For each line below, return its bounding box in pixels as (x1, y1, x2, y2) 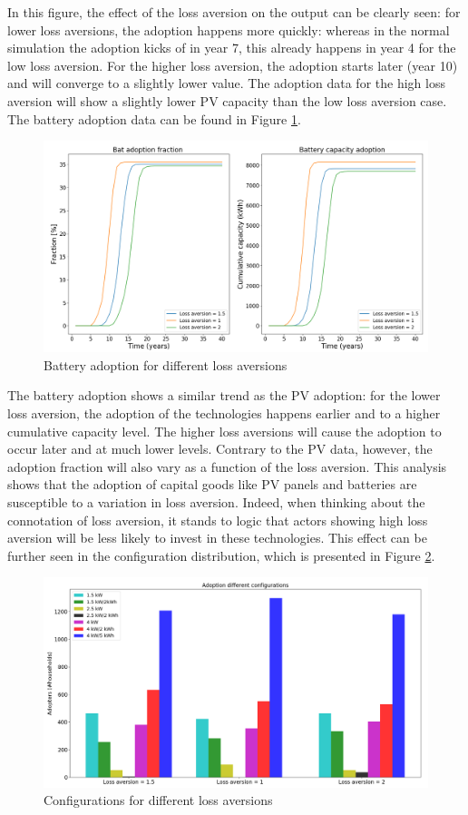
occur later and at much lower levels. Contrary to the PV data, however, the (7, 439, 433, 458)
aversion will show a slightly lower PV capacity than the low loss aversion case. (7, 91, 447, 110)
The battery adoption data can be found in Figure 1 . (7, 109, 301, 128)
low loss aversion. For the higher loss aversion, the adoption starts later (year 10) (7, 55, 458, 74)
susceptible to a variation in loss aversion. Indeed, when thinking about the (7, 493, 425, 512)
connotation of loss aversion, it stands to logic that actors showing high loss (7, 510, 428, 529)
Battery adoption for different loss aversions (44, 355, 288, 374)
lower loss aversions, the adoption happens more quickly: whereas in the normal (7, 20, 450, 39)
